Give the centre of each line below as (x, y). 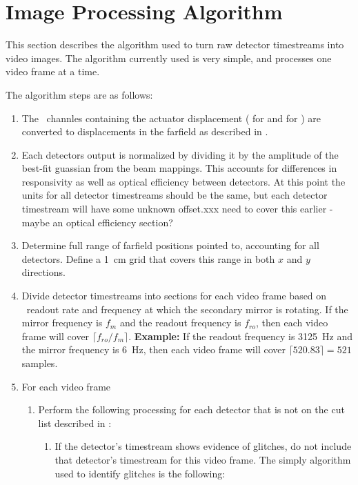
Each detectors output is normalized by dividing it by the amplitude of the (180, 154)
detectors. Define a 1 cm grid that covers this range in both (148, 258)
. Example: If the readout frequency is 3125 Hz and (241, 336)
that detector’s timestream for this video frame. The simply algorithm (203, 459)
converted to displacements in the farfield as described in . (145, 131)
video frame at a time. (53, 71)
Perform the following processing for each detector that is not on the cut (191, 409)
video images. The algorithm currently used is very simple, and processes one (169, 58)
